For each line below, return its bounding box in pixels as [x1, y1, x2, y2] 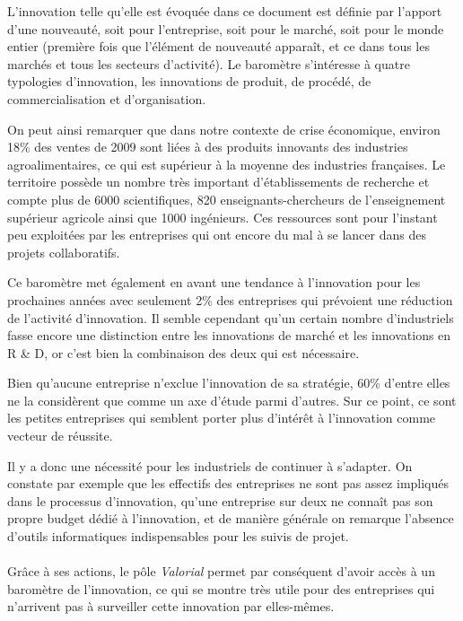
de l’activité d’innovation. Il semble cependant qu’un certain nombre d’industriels [7, 308, 454, 327]
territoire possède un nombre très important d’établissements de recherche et [7, 172, 430, 191]
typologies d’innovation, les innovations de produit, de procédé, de [7, 72, 371, 91]
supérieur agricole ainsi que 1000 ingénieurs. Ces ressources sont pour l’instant [7, 207, 438, 226]
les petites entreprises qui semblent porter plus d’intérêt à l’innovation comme [7, 408, 436, 427]
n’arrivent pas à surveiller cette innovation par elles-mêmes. [7, 597, 335, 616]
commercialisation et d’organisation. [7, 89, 206, 108]
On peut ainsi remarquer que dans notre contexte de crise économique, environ [7, 119, 441, 138]
